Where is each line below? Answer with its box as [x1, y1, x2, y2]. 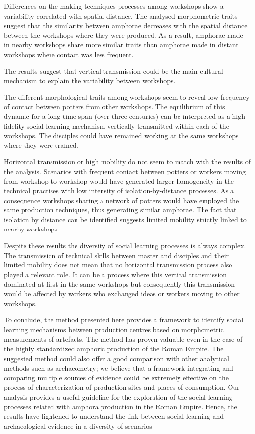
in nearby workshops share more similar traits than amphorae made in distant [4, 39, 239, 50]
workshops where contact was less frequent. [4, 49, 134, 59]
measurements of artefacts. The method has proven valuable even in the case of [4, 334, 243, 344]
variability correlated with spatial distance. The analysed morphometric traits [4, 10, 238, 21]
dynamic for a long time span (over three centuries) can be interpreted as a [4, 111, 230, 121]
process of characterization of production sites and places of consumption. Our [4, 382, 240, 392]
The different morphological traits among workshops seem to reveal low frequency [4, 91, 250, 102]
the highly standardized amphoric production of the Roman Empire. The [4, 344, 224, 353]
